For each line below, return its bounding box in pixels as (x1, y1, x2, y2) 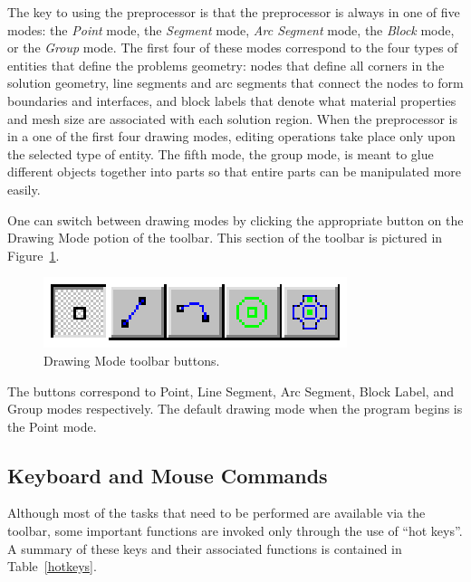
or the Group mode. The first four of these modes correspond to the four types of (7, 38, 458, 57)
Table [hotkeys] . (7, 557, 97, 576)
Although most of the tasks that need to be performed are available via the (7, 503, 426, 522)
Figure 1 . (7, 245, 60, 264)
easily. (7, 179, 41, 198)
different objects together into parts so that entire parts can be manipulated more (7, 162, 462, 181)
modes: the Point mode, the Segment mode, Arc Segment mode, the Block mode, (7, 20, 455, 39)
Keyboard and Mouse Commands (7, 461, 328, 489)
